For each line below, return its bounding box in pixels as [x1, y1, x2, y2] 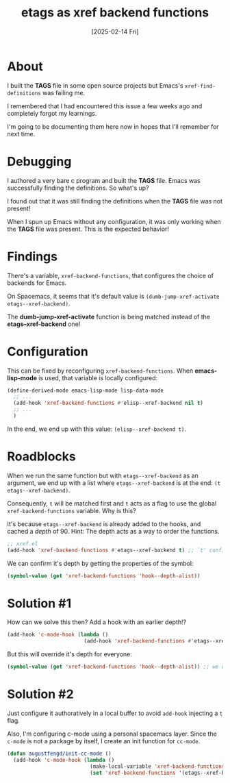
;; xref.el [7, 540, 38, 547]
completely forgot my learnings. [7, 109, 97, 117]
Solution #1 [7, 595, 72, 611]
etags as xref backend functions [21, 5, 209, 21]
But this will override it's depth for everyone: [7, 650, 132, 658]
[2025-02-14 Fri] [91, 27, 139, 36]
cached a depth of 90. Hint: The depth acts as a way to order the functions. [7, 527, 220, 535]
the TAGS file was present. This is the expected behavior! [7, 225, 170, 233]
